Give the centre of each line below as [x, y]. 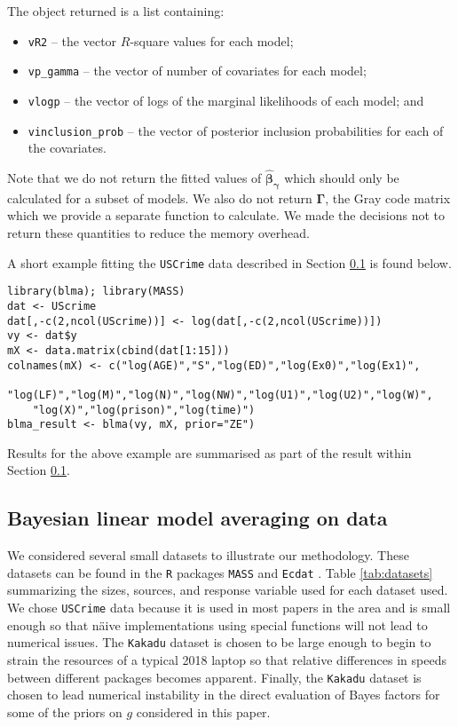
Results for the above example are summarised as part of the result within [209, 452]
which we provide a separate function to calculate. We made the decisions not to [226, 215]
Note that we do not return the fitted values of [134, 178]
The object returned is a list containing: [116, 11]
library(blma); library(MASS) [96, 292]
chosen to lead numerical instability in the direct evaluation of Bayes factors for [224, 695]
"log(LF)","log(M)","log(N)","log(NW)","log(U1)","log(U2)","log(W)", [220, 395]
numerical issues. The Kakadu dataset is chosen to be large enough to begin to [219, 642]
